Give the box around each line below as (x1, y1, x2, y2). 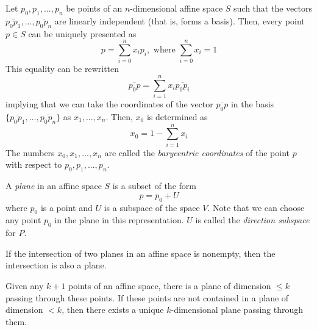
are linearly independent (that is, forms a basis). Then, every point (54, 14, 305, 27)
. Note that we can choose (207, 201, 305, 213)
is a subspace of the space (104, 201, 200, 213)
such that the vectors (233, 2, 312, 14)
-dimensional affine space (130, 2, 223, 14)
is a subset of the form (112, 179, 196, 192)
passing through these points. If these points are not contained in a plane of (5, 291, 289, 304)
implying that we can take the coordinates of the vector (5, 98, 213, 110)
